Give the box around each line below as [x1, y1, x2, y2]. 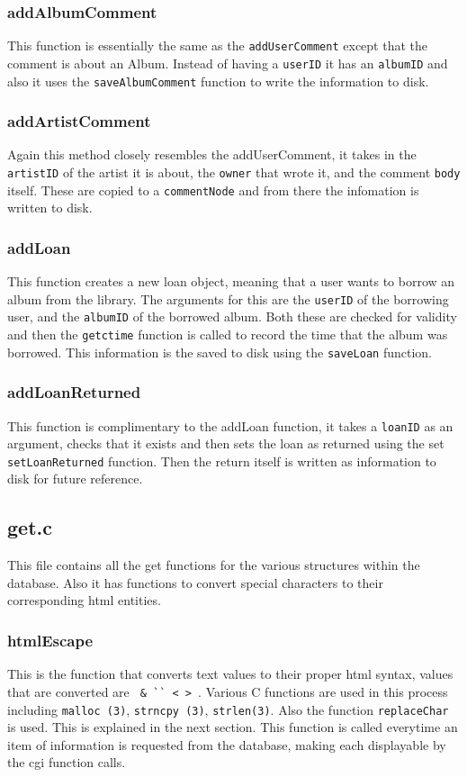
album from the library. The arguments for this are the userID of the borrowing [7, 289, 449, 308]
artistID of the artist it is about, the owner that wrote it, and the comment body [7, 163, 461, 181]
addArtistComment [7, 110, 151, 132]
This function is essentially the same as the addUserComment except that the [7, 36, 427, 55]
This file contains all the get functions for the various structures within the [7, 556, 420, 574]
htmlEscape [7, 628, 94, 651]
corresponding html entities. [7, 591, 161, 610]
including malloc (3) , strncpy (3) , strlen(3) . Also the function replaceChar [7, 700, 449, 718]
